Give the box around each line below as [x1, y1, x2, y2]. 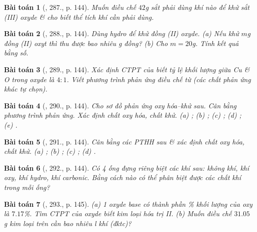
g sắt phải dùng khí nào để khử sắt [145, 2, 250, 12]
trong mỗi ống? [4, 182, 50, 192]
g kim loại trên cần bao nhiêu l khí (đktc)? [4, 218, 132, 228]
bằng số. [4, 47, 29, 58]
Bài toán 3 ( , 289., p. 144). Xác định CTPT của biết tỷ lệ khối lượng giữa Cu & [4, 64, 250, 74]
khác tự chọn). [4, 84, 48, 94]
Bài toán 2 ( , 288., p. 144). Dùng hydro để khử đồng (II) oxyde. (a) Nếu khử [4, 28, 239, 39]
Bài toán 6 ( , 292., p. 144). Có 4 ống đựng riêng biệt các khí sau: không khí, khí [4, 162, 249, 173]
